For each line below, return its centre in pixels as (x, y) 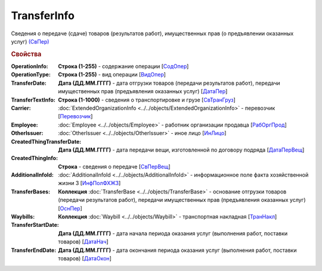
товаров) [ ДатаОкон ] (85, 258)
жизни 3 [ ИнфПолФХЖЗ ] (89, 183)
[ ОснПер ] (70, 208)
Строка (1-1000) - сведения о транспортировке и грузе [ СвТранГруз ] (147, 100)
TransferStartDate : (35, 225)
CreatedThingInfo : (35, 158)
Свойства (26, 54)
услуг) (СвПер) (30, 41)
